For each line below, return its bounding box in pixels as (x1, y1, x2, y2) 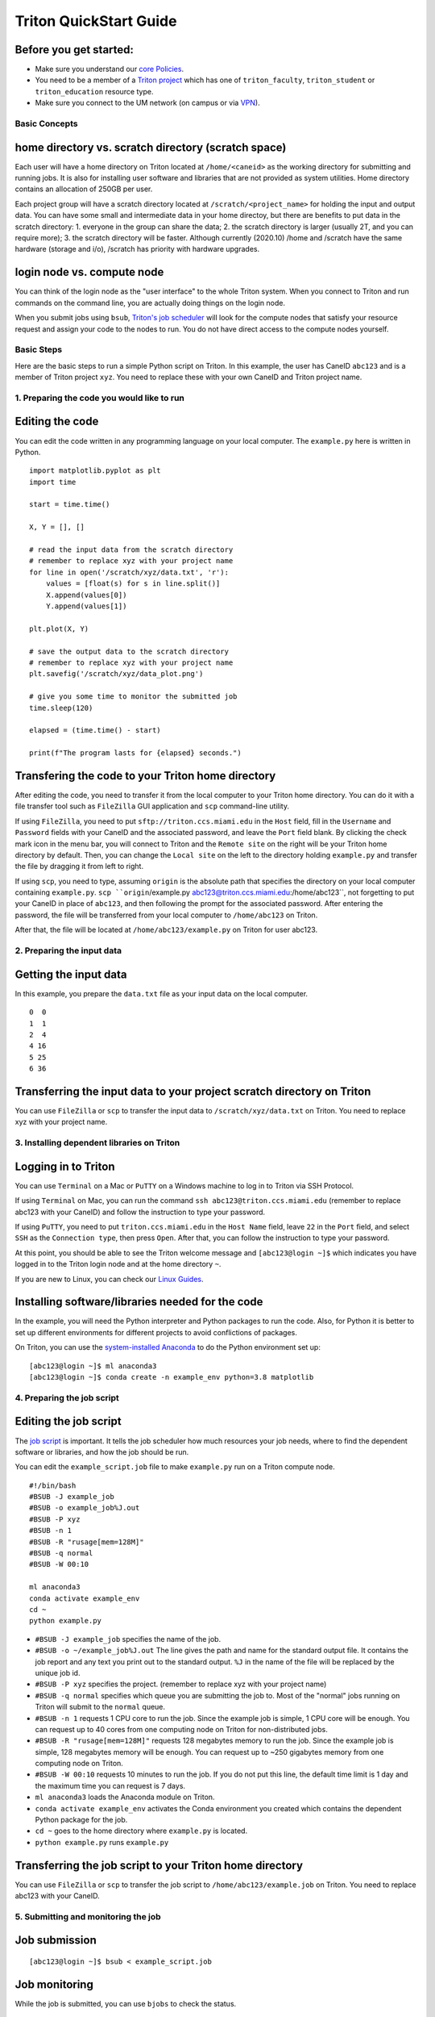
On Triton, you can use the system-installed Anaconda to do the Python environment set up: (14, 1343, 321, 1352)
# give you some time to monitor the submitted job (29, 692, 238, 701)
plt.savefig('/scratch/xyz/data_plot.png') (29, 670, 204, 679)
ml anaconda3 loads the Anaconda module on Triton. (35, 1792, 215, 1802)
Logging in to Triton (14, 1159, 115, 1173)
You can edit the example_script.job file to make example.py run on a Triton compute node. (14, 1462, 335, 1472)
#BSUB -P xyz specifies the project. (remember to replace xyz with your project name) (35, 1679, 327, 1689)
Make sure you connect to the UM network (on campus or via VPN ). (35, 98, 261, 108)
